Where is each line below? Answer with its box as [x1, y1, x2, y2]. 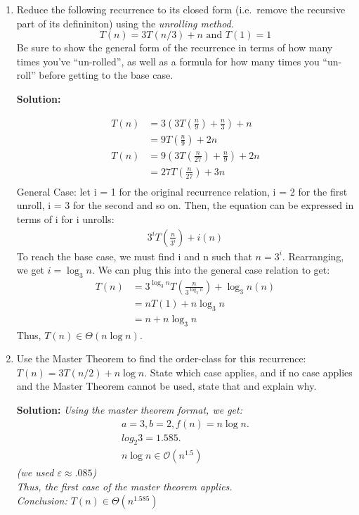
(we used [16, 465, 54, 480]
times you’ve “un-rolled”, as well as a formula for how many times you [16, 53, 320, 68]
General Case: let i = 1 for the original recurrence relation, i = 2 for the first [16, 184, 348, 198]
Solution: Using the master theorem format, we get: [16, 402, 242, 417]
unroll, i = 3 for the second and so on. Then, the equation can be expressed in [16, 198, 354, 212]
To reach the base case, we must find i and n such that [16, 248, 252, 263]
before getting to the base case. [39, 68, 174, 82]
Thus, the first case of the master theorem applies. [16, 479, 233, 494]
